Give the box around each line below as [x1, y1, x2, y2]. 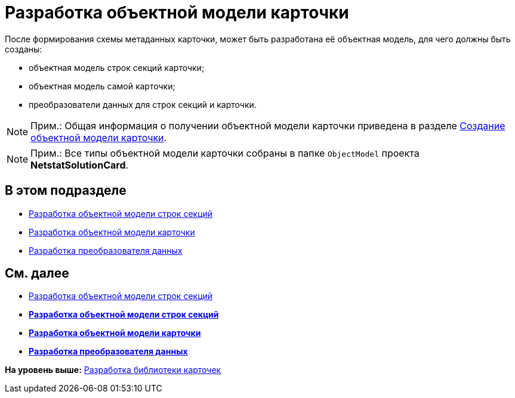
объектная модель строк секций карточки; [29, 62, 205, 73]
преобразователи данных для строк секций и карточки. [29, 99, 257, 110]
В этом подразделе [5, 183, 127, 198]
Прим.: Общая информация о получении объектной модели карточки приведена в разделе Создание [30, 119, 505, 132]
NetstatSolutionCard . [30, 158, 129, 171]
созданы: [5, 43, 42, 54]
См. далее [5, 266, 69, 281]
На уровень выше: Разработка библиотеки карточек [5, 365, 221, 375]
